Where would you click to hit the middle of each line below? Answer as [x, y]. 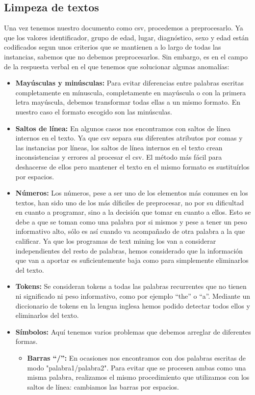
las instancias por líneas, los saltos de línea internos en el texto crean [119, 147]
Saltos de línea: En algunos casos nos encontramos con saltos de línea [123, 128]
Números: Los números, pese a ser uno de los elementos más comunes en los [132, 193]
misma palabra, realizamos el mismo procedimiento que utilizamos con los [138, 377]
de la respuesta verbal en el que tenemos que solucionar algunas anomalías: [117, 66]
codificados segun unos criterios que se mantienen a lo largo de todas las [113, 47]
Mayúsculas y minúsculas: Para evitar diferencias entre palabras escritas [129, 83]
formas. [26, 341]
